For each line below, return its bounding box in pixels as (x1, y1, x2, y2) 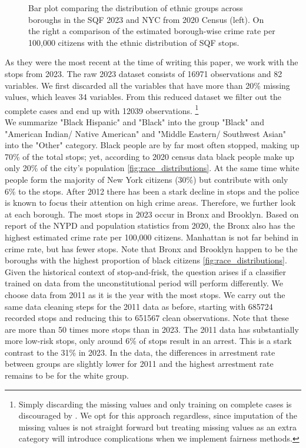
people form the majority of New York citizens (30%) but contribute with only (5, 173, 288, 185)
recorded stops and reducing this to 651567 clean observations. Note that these (5, 312, 289, 324)
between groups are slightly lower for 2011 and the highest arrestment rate (5, 357, 274, 370)
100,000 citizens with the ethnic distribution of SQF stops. (28, 36, 240, 48)
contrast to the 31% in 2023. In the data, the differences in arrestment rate (5, 346, 275, 358)
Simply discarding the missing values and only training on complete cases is (18, 397, 292, 410)
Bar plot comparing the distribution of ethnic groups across (28, 2, 243, 14)
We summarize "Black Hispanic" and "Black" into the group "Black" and (5, 116, 264, 128)
